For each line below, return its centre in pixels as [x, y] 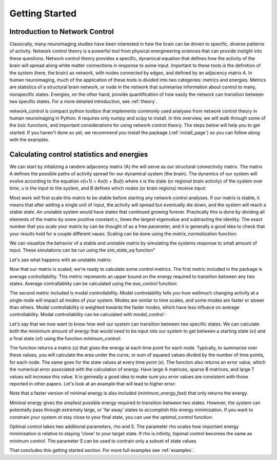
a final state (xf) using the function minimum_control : [65, 338]
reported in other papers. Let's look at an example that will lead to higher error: [93, 383]
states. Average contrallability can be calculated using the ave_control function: [94, 283]
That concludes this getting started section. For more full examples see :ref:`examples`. [102, 450]
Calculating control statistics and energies [79, 154]
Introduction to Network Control [62, 32]
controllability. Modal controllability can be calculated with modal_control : [88, 315]
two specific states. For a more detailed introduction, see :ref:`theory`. [83, 102]
